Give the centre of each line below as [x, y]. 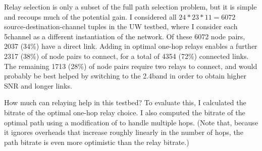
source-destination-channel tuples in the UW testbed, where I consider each [121, 26]
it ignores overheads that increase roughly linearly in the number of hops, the [124, 132]
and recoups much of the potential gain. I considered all [90, 16]
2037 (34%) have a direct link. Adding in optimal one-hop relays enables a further [131, 46]
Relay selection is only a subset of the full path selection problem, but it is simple [130, 7]
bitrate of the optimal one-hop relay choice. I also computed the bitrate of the [125, 112]
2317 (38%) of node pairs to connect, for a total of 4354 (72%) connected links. [126, 56]
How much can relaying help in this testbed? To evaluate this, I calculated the [125, 102]
